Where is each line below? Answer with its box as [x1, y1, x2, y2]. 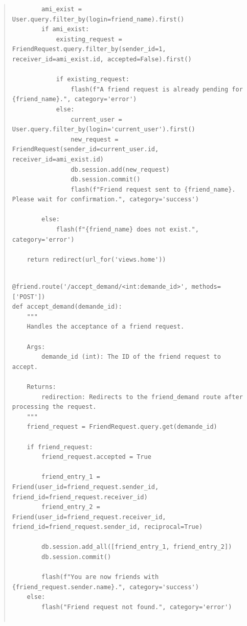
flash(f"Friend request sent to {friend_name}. [71, 186, 236, 193]
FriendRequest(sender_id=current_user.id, [12, 146, 159, 153]
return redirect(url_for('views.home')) [27, 256, 166, 263]
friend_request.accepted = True [41, 453, 151, 461]
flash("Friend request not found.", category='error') [41, 604, 232, 611]
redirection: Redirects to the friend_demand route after [41, 393, 243, 401]
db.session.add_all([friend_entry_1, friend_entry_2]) [41, 543, 232, 551]
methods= [191, 283, 221, 291]
